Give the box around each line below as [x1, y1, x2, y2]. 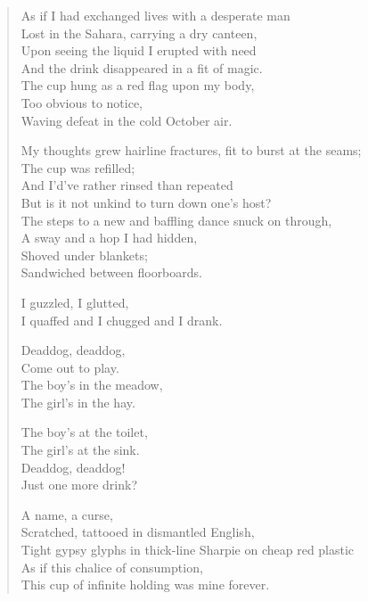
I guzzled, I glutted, [20, 292, 129, 311]
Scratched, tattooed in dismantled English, [20, 523, 255, 541]
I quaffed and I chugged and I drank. [20, 310, 223, 329]
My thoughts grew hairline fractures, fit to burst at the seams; [20, 141, 362, 160]
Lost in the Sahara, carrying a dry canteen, [20, 23, 258, 42]
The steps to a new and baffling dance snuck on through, [20, 210, 332, 229]
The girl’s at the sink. [20, 440, 140, 459]
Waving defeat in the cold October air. [20, 111, 233, 129]
